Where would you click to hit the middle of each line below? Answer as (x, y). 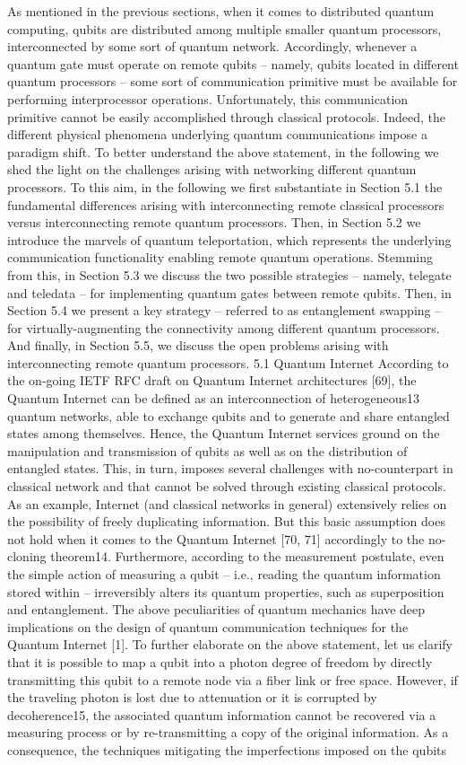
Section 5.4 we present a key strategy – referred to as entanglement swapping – (224, 310)
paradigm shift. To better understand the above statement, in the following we (223, 151)
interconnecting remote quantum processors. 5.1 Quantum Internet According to (228, 362)
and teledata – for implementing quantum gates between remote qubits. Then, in (229, 292)
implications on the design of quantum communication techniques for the (208, 626)
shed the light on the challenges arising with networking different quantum (212, 169)
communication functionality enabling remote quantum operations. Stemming (220, 257)
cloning (27, 556)
